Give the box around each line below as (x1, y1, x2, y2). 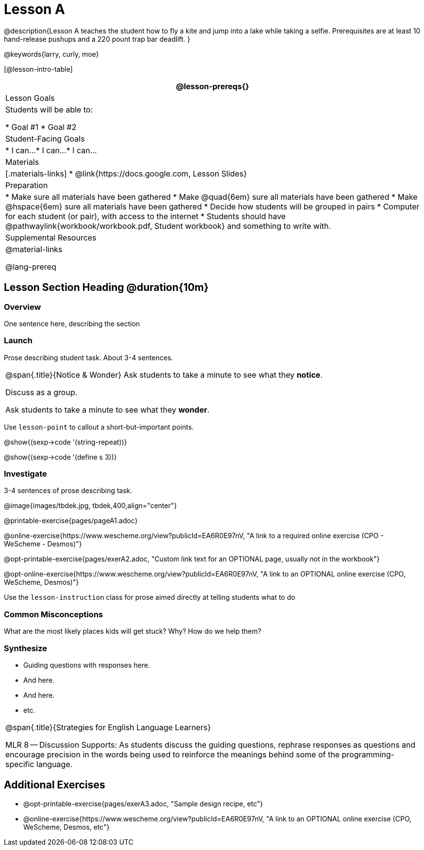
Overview (4, 302, 41, 312)
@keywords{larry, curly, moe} (4, 49, 99, 58)
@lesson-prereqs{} (176, 81, 249, 91)
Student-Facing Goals (5, 133, 85, 144)
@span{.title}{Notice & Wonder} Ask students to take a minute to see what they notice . (5, 369, 323, 380)
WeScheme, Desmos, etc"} (23, 822, 110, 831)
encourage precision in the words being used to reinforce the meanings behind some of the (5, 749, 340, 759)
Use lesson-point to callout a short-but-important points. (4, 422, 194, 431)
